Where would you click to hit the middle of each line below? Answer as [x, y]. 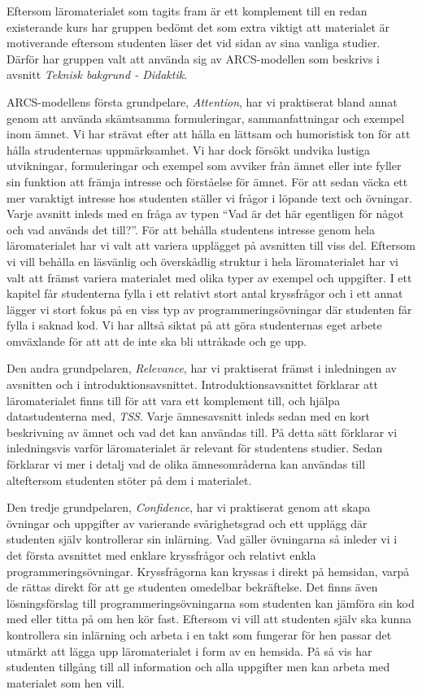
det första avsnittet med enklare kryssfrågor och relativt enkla [161, 555]
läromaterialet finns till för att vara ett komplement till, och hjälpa [174, 400]
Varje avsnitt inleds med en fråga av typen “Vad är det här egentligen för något [205, 214]
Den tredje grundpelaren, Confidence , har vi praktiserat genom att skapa [189, 507]
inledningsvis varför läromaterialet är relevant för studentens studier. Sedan [195, 448]
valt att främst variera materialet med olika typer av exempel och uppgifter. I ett [209, 277]
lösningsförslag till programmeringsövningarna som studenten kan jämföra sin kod [211, 602]
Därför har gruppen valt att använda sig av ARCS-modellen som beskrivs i [194, 58]
